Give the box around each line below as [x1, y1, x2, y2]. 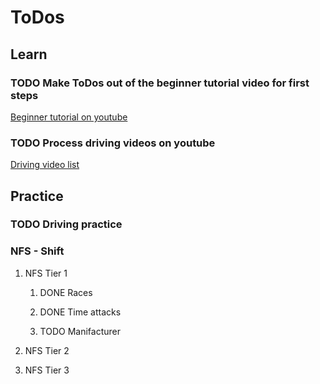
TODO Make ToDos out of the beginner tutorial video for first [10, 76, 310, 90]
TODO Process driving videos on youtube [10, 136, 216, 150]
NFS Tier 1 [24, 267, 68, 279]
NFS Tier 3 [24, 364, 70, 376]
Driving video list [10, 159, 80, 171]
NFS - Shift [10, 244, 65, 258]
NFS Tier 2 [24, 344, 70, 356]
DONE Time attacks [39, 306, 122, 318]
